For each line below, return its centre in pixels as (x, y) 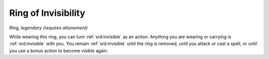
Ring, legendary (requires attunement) (49, 28)
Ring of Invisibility (47, 13)
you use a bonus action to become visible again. (59, 51)
